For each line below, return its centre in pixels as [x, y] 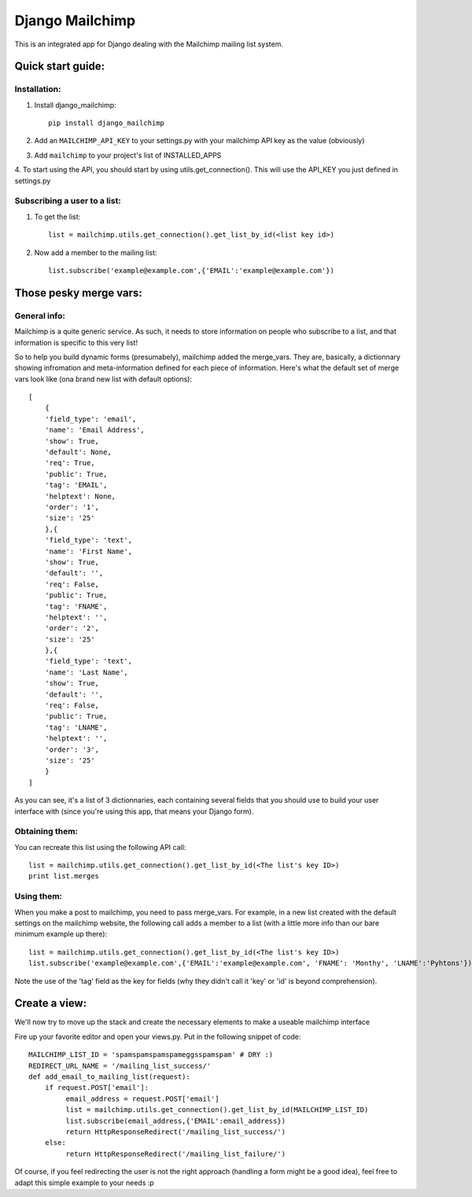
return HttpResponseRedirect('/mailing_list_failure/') [176, 1154]
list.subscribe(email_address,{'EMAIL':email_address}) [176, 1121]
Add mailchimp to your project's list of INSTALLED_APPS [128, 155]
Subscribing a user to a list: [68, 201]
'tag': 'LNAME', [76, 727]
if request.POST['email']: [97, 1088]
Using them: [39, 896]
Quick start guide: [60, 66]
